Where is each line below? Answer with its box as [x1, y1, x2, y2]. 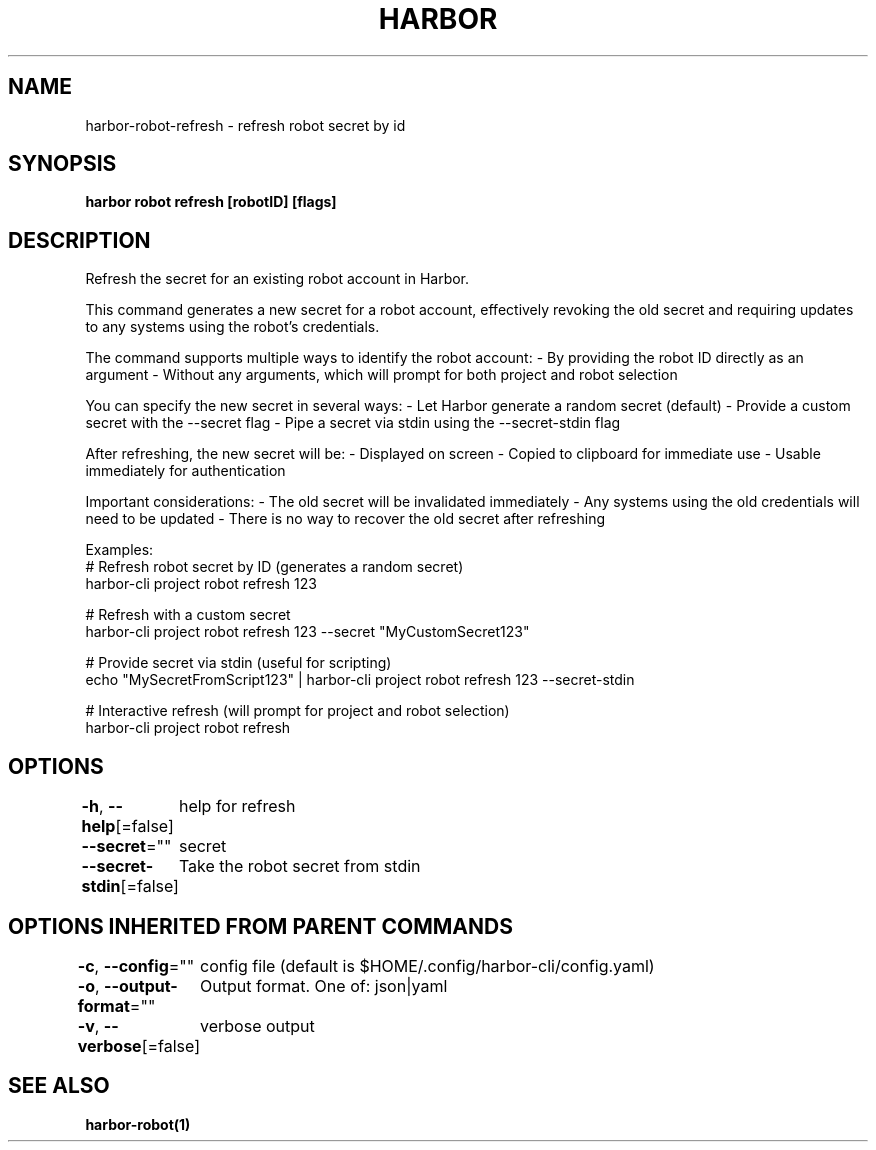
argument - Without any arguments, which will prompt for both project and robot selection [85, 366, 678, 384]
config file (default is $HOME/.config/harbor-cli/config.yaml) [200, 955, 655, 976]
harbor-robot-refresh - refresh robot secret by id [85, 116, 406, 134]
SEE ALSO [8, 1073, 110, 1099]
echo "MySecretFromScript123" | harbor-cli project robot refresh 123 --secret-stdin [85, 671, 635, 689]
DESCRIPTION [8, 227, 151, 253]
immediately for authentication [85, 462, 286, 480]
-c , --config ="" [77, 955, 195, 976]
